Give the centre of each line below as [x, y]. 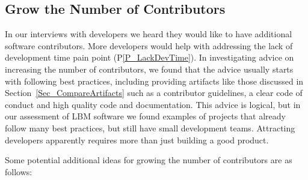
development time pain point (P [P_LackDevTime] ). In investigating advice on [149, 57]
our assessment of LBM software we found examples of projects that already [145, 116]
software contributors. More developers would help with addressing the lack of [149, 45]
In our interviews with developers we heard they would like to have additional [149, 34]
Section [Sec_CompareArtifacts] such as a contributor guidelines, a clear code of [154, 93]
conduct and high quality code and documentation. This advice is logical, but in [153, 104]
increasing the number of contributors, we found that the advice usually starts [149, 69]
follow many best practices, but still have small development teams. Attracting [150, 127]
